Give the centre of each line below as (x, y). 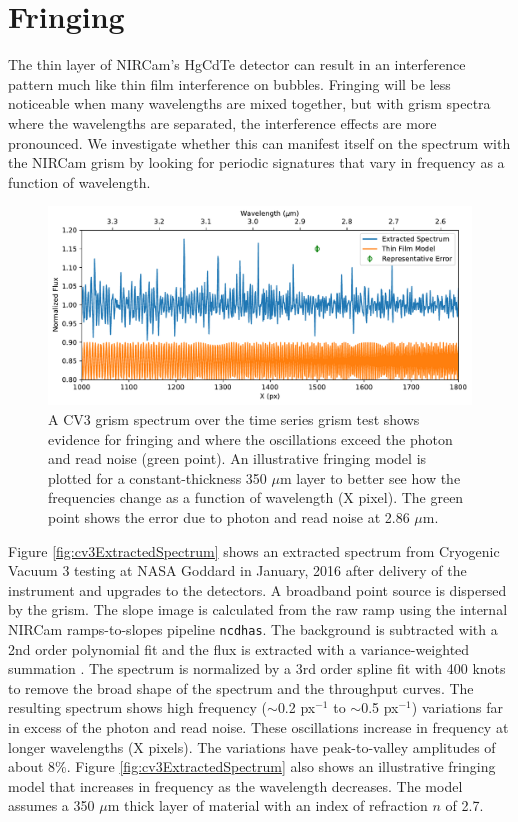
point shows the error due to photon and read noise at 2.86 (229, 517)
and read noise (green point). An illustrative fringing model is (237, 458)
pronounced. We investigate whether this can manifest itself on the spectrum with (259, 142)
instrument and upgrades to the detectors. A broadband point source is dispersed (257, 589)
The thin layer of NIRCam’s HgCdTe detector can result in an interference (237, 64)
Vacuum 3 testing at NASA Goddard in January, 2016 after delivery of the (237, 570)
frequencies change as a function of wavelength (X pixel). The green (256, 497)
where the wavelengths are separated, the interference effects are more (222, 122)
